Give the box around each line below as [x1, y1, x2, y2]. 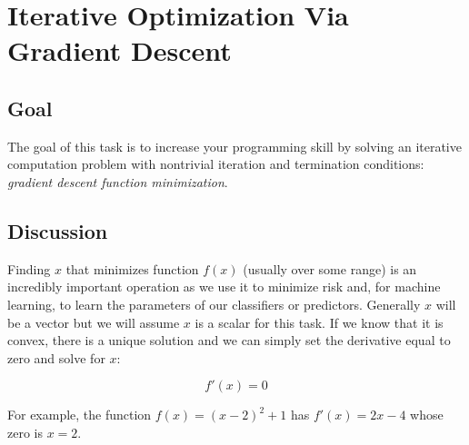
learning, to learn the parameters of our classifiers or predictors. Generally [7, 294, 421, 313]
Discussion [7, 216, 108, 244]
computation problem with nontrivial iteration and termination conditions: [7, 154, 424, 173]
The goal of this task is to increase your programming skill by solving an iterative [7, 136, 462, 155]
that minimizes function [65, 259, 199, 278]
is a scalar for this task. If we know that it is [195, 312, 444, 331]
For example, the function [7, 405, 152, 424]
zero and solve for [7, 348, 105, 367]
